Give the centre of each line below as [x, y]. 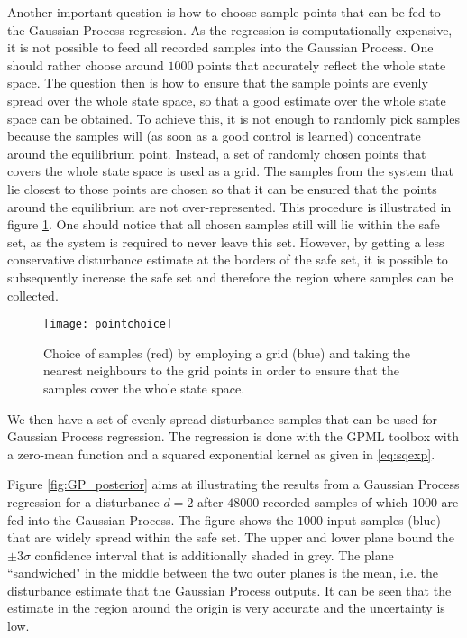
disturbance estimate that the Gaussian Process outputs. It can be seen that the [229, 590]
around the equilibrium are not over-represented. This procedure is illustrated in [229, 206]
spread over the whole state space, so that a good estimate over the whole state [227, 100]
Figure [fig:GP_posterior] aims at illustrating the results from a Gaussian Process [233, 484]
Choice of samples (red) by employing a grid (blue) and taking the [227, 352]
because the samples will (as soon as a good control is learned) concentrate [214, 136]
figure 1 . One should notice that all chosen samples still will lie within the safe [224, 224]
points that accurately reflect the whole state [322, 65]
